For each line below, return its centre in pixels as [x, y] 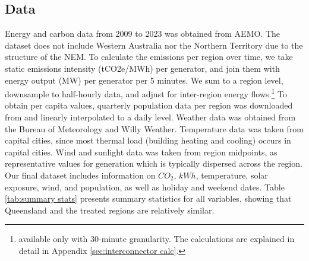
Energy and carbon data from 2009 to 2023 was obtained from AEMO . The [143, 34]
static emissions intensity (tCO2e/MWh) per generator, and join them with [142, 68]
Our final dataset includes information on [80, 175]
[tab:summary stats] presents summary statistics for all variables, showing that [148, 198]
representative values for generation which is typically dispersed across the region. [154, 163]
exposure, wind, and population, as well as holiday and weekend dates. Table [145, 187]
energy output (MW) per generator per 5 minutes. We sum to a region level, [144, 80]
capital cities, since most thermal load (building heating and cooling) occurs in [148, 140]
